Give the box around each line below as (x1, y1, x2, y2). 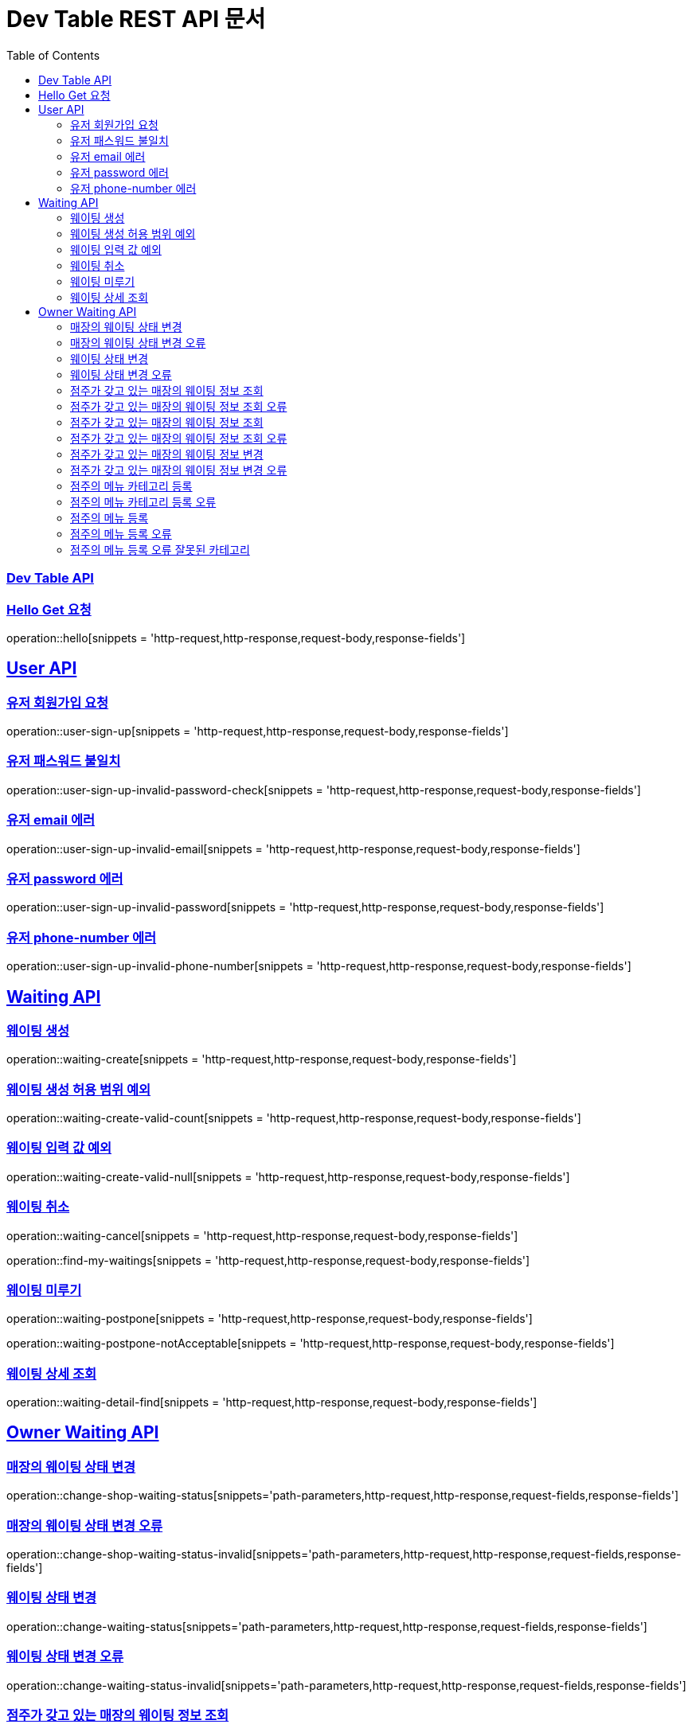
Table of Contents (6, 48, 100, 62)
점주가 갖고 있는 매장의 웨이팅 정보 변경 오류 (70, 462, 287, 477)
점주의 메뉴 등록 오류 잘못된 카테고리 (70, 542, 250, 556)
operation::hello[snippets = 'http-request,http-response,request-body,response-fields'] (6, 630, 466, 645)
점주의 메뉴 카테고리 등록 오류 (70, 494, 217, 509)
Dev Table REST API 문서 (6, 6, 266, 33)
